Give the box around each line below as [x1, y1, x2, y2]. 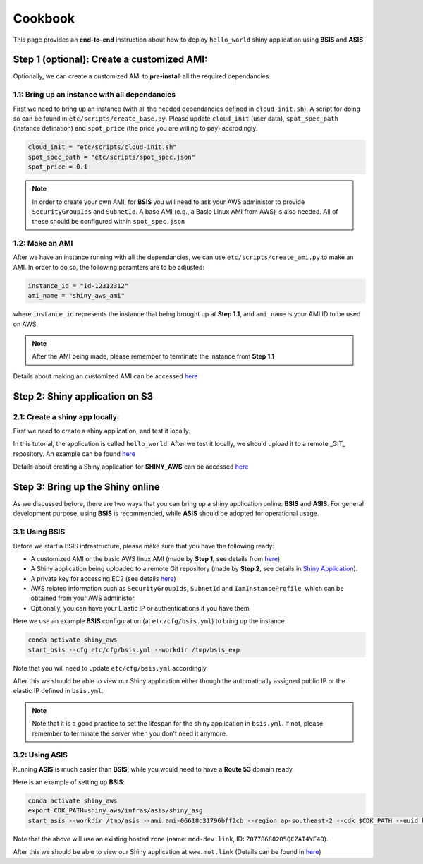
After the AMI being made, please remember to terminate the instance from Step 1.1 [32, 352, 275, 361]
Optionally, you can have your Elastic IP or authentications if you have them [30, 604, 250, 612]
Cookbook [13, 11, 75, 26]
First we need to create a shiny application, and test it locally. [13, 426, 190, 435]
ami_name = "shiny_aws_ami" [27, 292, 125, 300]
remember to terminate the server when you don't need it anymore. [32, 729, 228, 738]
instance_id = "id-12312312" [27, 282, 129, 289]
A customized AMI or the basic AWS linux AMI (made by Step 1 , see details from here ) [30, 554, 281, 563]
